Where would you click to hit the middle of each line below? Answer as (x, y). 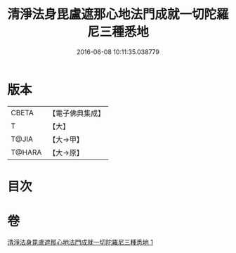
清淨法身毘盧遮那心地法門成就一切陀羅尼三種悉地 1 (80, 242)
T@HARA (26, 152)
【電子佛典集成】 (77, 113)
